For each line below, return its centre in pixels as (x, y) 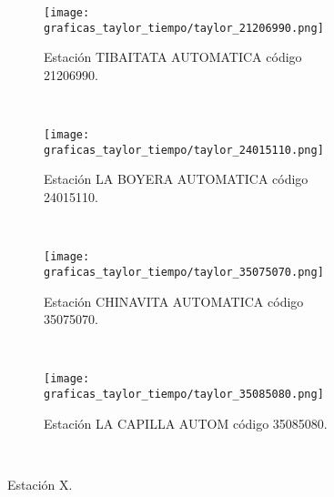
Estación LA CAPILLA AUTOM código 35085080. (186, 423)
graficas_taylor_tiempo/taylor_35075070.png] (184, 272)
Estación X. (40, 484)
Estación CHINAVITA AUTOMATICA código (174, 301)
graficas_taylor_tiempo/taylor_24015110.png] (184, 150)
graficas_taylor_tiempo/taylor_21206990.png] (184, 28)
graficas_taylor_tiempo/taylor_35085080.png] (184, 394)
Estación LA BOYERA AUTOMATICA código (176, 179)
